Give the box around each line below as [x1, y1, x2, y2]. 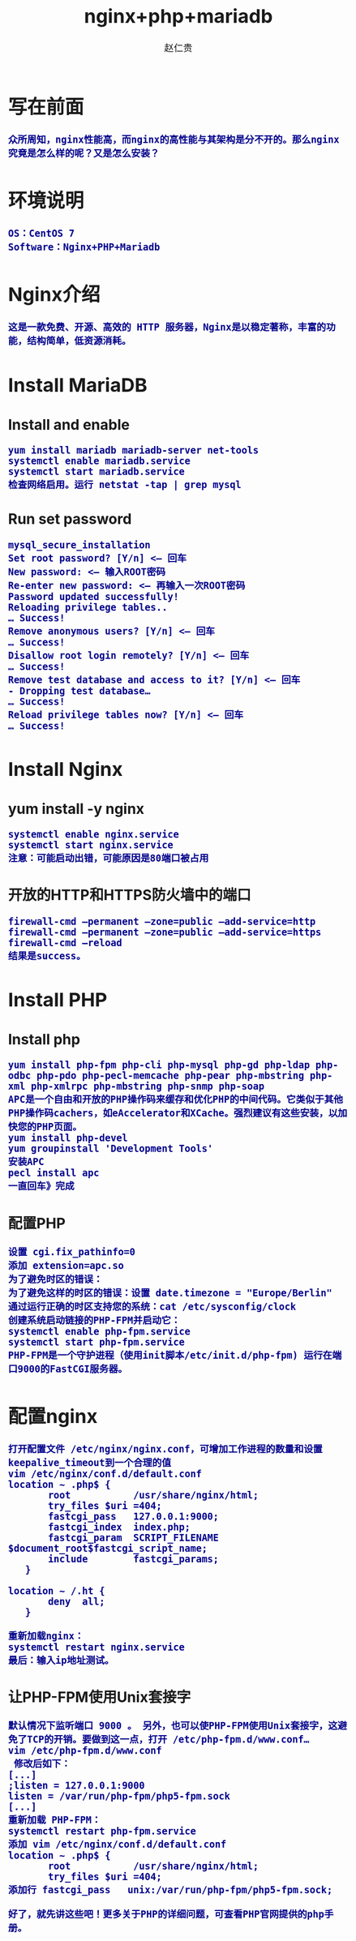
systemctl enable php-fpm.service [8, 1326, 191, 1337]
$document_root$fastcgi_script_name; [8, 1543, 208, 1554]
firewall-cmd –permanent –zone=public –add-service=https [8, 926, 322, 938]
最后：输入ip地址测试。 [8, 1655, 115, 1667]
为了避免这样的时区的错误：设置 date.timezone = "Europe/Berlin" [8, 1287, 332, 1299]
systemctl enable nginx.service [8, 829, 179, 841]
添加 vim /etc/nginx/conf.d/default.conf [8, 1839, 227, 1850]
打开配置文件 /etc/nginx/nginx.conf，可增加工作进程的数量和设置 [8, 1443, 324, 1455]
